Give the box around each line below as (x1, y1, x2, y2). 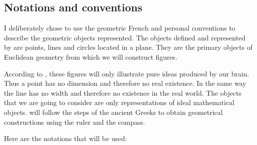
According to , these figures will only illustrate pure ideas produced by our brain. (4, 68, 249, 78)
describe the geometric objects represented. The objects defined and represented (4, 32, 246, 42)
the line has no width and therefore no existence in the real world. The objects (4, 87, 242, 98)
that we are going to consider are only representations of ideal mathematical (4, 97, 235, 108)
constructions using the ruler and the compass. (4, 116, 145, 127)
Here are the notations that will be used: (4, 133, 127, 144)
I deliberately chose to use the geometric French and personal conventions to (4, 23, 235, 33)
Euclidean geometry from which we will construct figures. (4, 51, 178, 62)
